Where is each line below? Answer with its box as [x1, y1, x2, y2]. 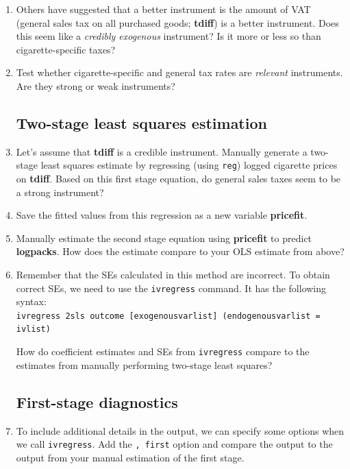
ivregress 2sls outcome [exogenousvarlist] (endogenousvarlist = [16, 311, 321, 321]
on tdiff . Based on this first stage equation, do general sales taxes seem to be [16, 171, 341, 186]
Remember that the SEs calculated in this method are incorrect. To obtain [16, 267, 330, 281]
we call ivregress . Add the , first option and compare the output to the [16, 437, 333, 451]
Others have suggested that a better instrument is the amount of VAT [16, 2, 311, 16]
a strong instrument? [16, 184, 104, 199]
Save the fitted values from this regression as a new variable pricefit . [16, 208, 308, 222]
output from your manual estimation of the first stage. [16, 450, 245, 464]
